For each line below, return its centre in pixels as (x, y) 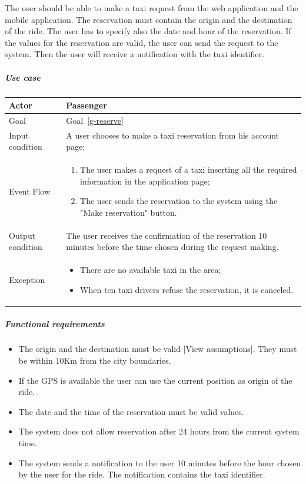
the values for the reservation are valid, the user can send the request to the (142, 42)
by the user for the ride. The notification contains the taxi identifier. (142, 474)
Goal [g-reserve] (95, 120)
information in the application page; (145, 181)
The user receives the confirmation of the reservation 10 (167, 235)
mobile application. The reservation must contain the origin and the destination (149, 19)
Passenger (87, 105)
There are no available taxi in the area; (151, 270)
